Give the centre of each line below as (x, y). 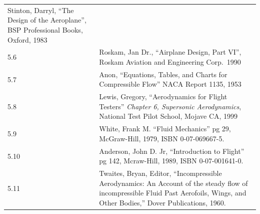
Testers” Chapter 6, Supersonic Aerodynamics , (170, 106)
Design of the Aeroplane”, (47, 20)
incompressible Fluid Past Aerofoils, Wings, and (173, 193)
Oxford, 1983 (27, 39)
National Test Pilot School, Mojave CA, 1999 (168, 116)
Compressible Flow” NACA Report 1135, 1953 (170, 84)
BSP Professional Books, (45, 29)
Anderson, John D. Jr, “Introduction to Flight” (172, 151)
